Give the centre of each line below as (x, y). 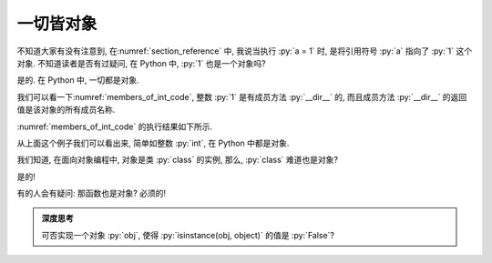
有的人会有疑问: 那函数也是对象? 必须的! (92, 193)
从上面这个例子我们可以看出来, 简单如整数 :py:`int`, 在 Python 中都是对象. (153, 143)
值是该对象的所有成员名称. (66, 110)
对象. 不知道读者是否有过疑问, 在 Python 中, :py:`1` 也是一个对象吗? (141, 63)
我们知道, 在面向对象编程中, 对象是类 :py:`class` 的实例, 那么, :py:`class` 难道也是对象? (178, 160)
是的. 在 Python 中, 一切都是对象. (78, 80)
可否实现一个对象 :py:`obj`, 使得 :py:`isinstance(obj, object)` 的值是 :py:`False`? (188, 235)
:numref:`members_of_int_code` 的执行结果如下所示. (115, 126)
